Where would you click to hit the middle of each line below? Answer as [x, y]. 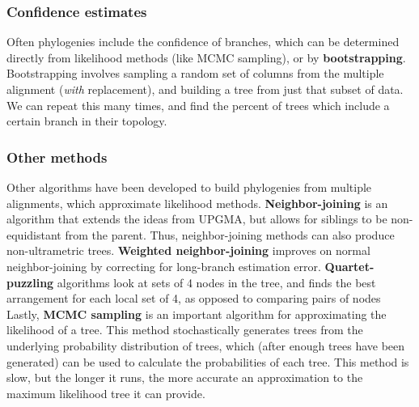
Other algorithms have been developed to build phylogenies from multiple [189, 187]
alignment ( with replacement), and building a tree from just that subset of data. [205, 89]
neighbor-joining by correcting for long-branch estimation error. [164, 266]
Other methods [57, 157]
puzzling [30, 282]
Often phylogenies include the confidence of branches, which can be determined [203, 42]
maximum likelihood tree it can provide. [106, 393]
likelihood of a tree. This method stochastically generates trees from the [185, 330]
